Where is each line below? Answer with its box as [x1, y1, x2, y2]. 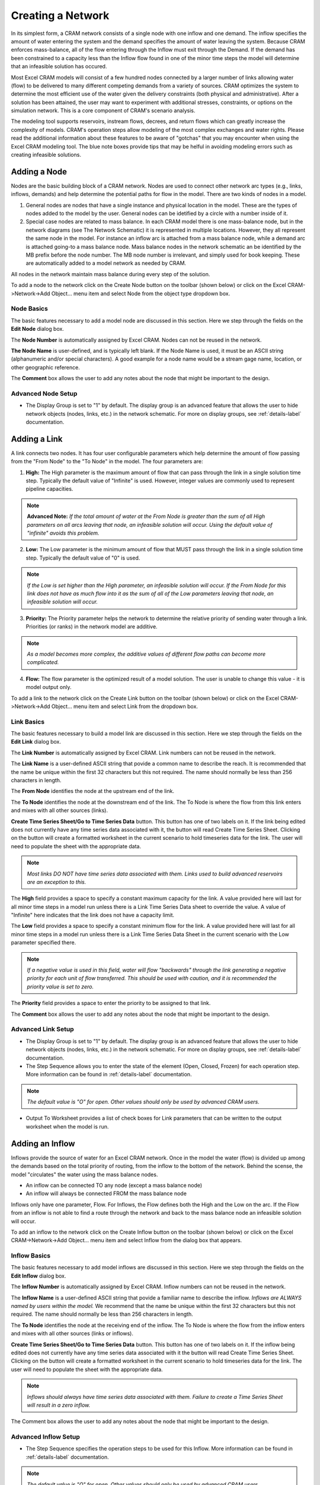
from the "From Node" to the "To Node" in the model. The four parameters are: [11, 458, 203, 465]
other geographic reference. [11, 364, 80, 371]
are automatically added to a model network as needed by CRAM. [25, 260, 187, 267]
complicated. [27, 659, 59, 666]
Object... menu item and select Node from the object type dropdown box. [51, 290, 231, 297]
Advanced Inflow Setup [11, 1433, 80, 1441]
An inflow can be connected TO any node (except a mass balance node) [25, 1181, 203, 1189]
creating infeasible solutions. [11, 151, 81, 159]
